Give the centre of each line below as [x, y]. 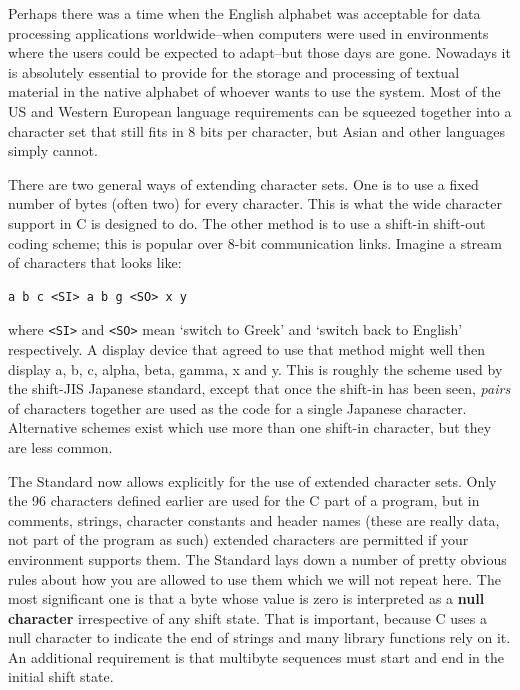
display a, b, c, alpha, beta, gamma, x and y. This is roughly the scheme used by [255, 368]
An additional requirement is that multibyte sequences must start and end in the [256, 656]
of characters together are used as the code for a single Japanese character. [237, 407]
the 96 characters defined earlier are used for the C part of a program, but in [244, 500]
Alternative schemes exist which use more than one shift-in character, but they [250, 427]
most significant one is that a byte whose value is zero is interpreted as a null [246, 598]
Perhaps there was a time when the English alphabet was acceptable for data [244, 13]
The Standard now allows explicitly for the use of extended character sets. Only [252, 480]
